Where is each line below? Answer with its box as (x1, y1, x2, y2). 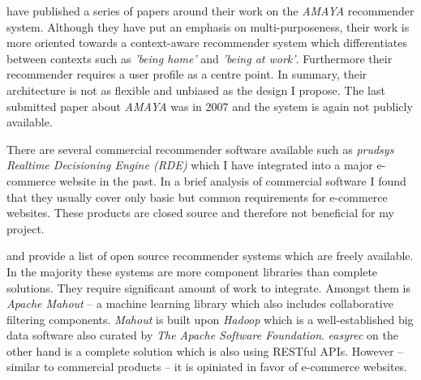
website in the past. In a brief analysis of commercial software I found (59, 172, 406, 189)
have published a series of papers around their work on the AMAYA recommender (6, 2, 415, 19)
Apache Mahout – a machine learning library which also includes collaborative (6, 295, 393, 312)
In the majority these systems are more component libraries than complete (6, 263, 378, 280)
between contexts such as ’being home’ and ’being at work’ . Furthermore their (6, 49, 393, 66)
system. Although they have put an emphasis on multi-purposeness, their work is (6, 18, 410, 35)
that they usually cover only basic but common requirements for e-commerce (6, 188, 388, 205)
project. (6, 220, 45, 237)
